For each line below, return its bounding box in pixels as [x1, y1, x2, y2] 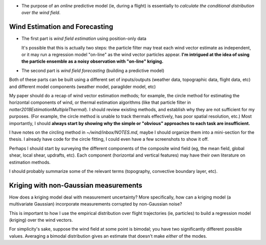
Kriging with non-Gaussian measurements [9, 181, 142, 190]
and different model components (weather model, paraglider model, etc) [9, 83, 156, 89]
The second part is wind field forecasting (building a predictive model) [21, 67, 165, 74]
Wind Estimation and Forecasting [9, 23, 113, 31]
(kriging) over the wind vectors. [9, 217, 73, 223]
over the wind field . [21, 10, 61, 16]
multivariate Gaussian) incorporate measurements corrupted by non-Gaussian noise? [9, 201, 182, 207]
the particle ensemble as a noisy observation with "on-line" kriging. [21, 58, 164, 64]
